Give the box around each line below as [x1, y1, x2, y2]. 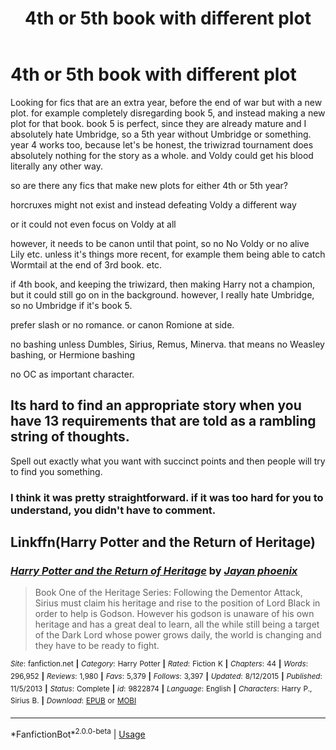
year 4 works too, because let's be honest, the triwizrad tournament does [10, 138, 314, 151]
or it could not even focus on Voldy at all [10, 218, 177, 230]
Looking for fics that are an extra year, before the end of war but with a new [10, 96, 323, 108]
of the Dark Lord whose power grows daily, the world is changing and [34, 629, 322, 641]
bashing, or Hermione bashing [10, 348, 136, 361]
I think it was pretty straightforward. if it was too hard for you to [10, 490, 324, 504]
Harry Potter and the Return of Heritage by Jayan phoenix [10, 563, 298, 577]
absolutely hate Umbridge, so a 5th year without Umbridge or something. [10, 128, 312, 140]
